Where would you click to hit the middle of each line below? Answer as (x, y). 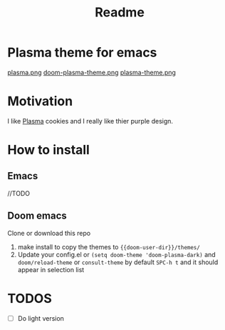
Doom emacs (37, 216)
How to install (49, 150)
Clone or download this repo (49, 233)
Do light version (41, 318)
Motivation (40, 101)
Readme (120, 12)
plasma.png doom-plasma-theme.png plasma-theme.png (92, 72)
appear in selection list (51, 269)
